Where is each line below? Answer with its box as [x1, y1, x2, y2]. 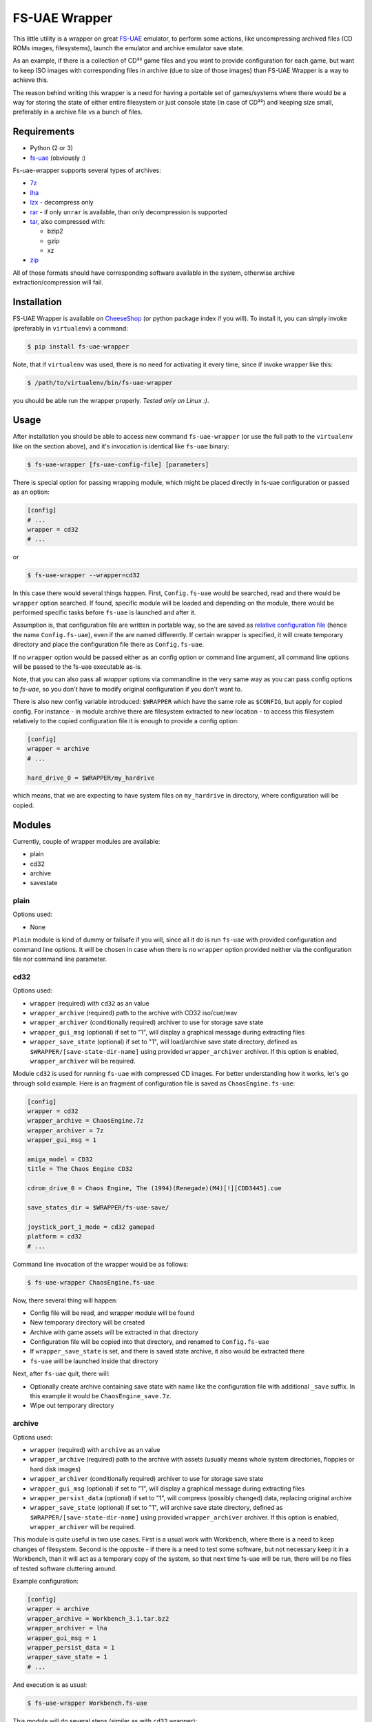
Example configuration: [12, 1577, 79, 1586]
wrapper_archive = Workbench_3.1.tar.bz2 [27, 1615, 169, 1622]
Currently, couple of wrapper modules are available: [12, 837, 161, 845]
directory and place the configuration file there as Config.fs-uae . [12, 641, 205, 649]
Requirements [12, 126, 75, 138]
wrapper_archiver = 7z [27, 1126, 104, 1134]
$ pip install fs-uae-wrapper [27, 342, 130, 351]
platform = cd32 [27, 1233, 83, 1241]
